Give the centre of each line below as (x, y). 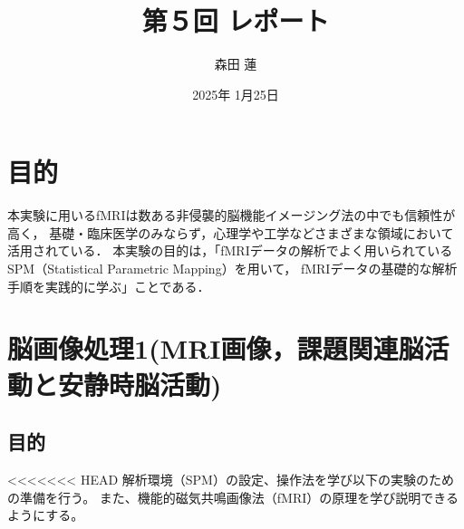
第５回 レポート (236, 20)
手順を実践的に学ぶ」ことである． (109, 286)
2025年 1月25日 (236, 94)
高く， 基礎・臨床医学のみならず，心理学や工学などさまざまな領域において (231, 232)
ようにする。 (46, 515)
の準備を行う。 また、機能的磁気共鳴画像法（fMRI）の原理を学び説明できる (233, 497)
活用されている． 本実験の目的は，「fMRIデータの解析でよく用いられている (230, 250)
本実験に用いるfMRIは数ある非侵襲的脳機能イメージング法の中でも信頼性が (232, 215)
